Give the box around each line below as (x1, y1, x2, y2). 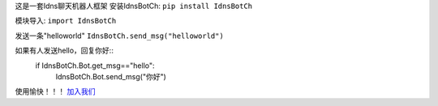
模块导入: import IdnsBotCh (15, 16, 117, 26)
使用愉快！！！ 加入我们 (15, 87, 96, 96)
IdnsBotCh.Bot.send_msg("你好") (55, 71, 166, 81)
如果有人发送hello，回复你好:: (15, 45, 114, 56)
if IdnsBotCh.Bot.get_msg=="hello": (35, 61, 155, 70)
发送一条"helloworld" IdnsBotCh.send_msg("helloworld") (15, 31, 225, 40)
